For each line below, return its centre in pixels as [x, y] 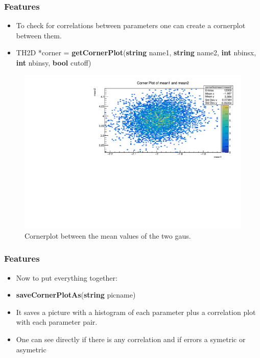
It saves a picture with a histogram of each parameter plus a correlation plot [136, 312]
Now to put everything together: [67, 277]
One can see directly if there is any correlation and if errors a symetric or [131, 339]
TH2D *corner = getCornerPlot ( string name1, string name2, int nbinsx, [136, 52]
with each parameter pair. [57, 322]
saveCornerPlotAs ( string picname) [76, 295]
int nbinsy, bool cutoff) [54, 62]
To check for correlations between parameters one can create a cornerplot [131, 25]
